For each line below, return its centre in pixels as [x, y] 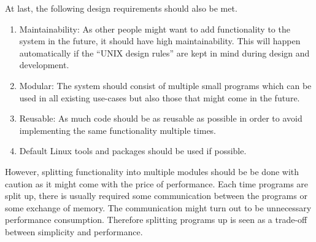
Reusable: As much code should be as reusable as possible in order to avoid [161, 118]
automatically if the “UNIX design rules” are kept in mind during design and [164, 53]
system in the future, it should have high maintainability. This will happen [160, 41]
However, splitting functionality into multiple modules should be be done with [152, 171]
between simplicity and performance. [74, 231]
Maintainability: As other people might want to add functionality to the [155, 29]
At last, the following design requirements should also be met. [121, 8]
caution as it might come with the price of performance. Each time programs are [157, 183]
